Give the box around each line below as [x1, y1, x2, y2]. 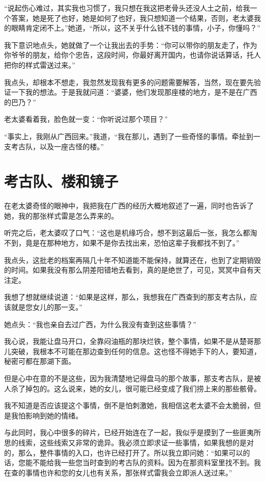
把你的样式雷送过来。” [4, 59, 75, 70]
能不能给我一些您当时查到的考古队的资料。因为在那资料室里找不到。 [25, 457, 254, 468]
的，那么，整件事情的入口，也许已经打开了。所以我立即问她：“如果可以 [4, 447, 243, 458]
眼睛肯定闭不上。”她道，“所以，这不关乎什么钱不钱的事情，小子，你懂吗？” [11, 22, 260, 33]
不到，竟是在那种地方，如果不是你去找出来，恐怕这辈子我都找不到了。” [4, 237, 240, 248]
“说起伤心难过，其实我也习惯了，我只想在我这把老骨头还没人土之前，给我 [4, 3, 250, 13]
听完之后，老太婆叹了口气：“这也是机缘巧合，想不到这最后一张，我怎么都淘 [4, 227, 257, 238]
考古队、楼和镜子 [4, 171, 119, 192]
